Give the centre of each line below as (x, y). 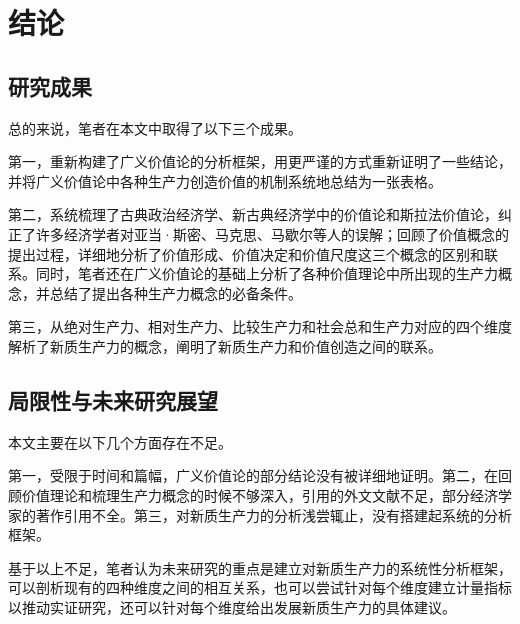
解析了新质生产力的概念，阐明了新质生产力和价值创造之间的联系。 (225, 345)
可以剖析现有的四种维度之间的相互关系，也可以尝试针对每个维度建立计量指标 (260, 587)
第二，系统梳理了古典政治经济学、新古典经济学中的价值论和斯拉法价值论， (253, 214)
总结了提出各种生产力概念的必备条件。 (175, 292)
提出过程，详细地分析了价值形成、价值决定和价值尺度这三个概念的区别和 (246, 253)
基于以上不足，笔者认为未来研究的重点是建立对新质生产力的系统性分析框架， (260, 567)
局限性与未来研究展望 (113, 399)
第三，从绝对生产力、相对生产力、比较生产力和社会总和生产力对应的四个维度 (260, 326)
